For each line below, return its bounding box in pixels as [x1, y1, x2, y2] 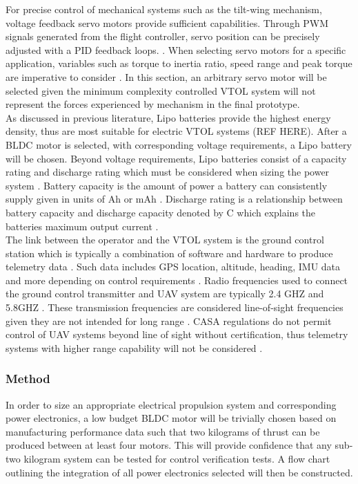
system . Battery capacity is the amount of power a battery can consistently [6, 178, 328, 192]
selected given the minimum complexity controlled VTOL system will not [6, 83, 316, 97]
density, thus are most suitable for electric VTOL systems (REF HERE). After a [6, 124, 347, 138]
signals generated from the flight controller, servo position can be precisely [6, 29, 320, 44]
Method [6, 370, 50, 387]
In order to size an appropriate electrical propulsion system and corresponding [6, 397, 337, 411]
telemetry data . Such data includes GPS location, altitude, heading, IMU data [6, 259, 341, 274]
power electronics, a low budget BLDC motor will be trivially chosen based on [6, 411, 337, 425]
